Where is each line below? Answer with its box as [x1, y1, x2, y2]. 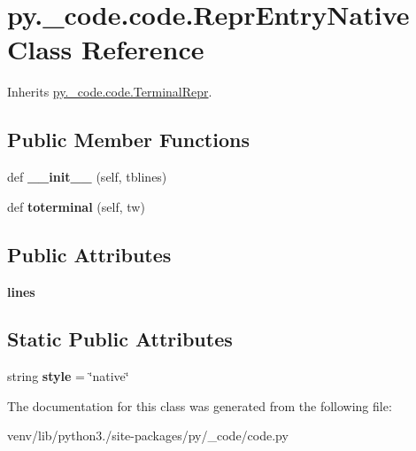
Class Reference [7, 31, 204, 67]
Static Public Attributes [7, 325, 233, 353]
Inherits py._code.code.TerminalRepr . [7, 82, 212, 101]
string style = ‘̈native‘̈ [7, 367, 129, 385]
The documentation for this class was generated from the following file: [7, 396, 392, 415]
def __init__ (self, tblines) [7, 167, 167, 186]
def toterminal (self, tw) [7, 197, 145, 215]
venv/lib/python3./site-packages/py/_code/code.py [7, 426, 289, 445]
